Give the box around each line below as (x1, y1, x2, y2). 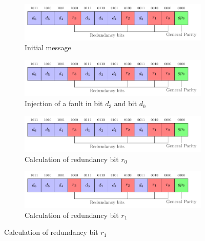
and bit (114, 98, 137, 109)
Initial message (25, 42, 71, 53)
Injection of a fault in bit (25, 98, 103, 109)
